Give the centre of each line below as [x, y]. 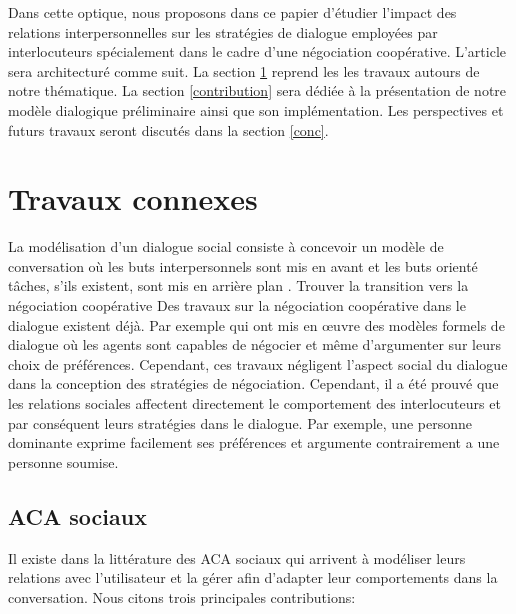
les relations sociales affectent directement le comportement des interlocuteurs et [254, 403]
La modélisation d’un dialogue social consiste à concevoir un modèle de [226, 246]
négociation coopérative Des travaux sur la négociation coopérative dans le [237, 305]
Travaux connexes [133, 198]
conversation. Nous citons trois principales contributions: [182, 596]
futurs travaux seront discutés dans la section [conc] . [168, 129]
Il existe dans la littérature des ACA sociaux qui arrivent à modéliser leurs [237, 557]
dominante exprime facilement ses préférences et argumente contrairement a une [254, 442]
